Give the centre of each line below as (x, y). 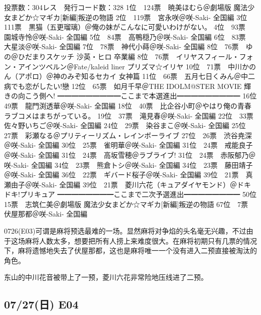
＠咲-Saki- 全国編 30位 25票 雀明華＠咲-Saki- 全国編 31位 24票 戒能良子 (128, 145)
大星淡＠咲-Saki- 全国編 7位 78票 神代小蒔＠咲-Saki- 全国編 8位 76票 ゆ (128, 46)
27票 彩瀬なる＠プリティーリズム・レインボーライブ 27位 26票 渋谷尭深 (128, 135)
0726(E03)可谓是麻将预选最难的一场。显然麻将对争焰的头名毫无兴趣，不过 (125, 231)
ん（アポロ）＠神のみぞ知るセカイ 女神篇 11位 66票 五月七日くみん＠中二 (129, 76)
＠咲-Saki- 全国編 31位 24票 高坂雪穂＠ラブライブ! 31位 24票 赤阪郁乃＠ (130, 154)
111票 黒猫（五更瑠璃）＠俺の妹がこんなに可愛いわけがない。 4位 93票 (125, 27)
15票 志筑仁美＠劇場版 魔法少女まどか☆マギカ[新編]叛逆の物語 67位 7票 (126, 204)
